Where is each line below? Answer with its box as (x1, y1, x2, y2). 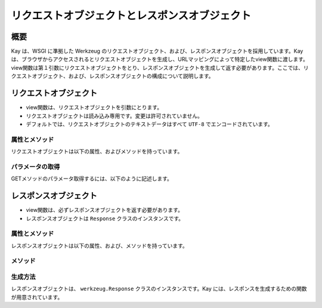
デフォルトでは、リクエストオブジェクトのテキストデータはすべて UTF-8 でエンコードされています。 (26, 120, 274, 128)
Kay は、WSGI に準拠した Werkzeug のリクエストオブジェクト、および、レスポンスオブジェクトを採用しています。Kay (11, 48, 304, 55)
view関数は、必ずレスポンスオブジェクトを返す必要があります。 (26, 207, 183, 214)
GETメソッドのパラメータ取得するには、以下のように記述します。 (11, 175, 173, 182)
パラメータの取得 (11, 162, 60, 171)
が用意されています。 (11, 293, 63, 301)
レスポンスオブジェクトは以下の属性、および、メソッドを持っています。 (11, 242, 188, 249)
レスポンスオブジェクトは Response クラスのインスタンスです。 (26, 215, 184, 222)
